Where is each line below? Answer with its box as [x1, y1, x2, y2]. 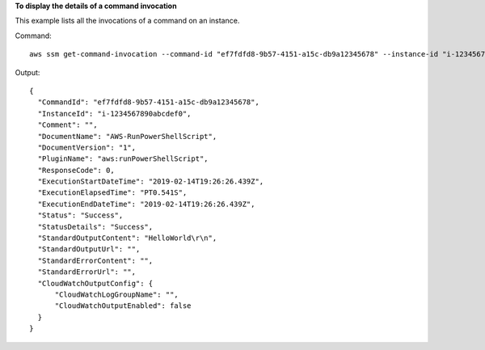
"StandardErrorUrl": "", [37, 268, 137, 276]
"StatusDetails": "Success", [37, 222, 154, 231]
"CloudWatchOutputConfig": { [37, 279, 154, 288]
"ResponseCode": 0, [37, 166, 115, 175]
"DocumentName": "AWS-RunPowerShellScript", [37, 132, 217, 141]
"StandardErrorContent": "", [37, 255, 154, 265]
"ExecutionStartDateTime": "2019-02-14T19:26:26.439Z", [37, 177, 264, 186]
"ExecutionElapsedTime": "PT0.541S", [37, 188, 188, 197]
